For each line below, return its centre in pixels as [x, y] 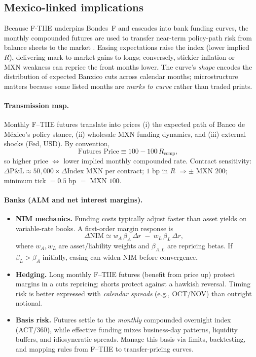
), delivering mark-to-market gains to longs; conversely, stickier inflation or [122, 57]
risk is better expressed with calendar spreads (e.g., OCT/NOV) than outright [134, 293]
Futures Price [99, 151]
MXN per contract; [115, 170]
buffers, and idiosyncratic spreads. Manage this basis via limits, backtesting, [130, 339]
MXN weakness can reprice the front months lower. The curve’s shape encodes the [128, 66]
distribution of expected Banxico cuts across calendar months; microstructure [121, 76]
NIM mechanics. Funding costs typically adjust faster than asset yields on [131, 218]
